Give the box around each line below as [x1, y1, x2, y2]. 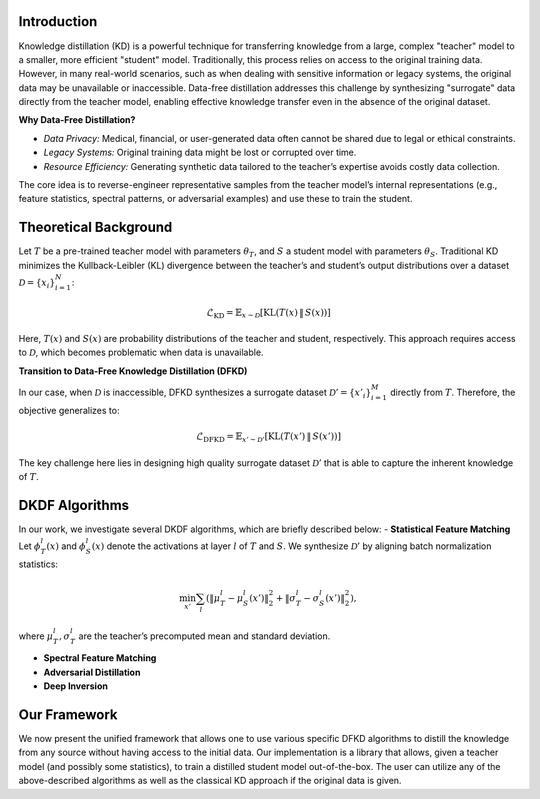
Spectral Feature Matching [43, 652, 157, 664]
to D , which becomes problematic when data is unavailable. [18, 346, 264, 359]
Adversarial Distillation [43, 666, 141, 678]
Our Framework [18, 706, 119, 723]
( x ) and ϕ [46, 540, 87, 552]
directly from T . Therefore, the [390, 386, 516, 399]
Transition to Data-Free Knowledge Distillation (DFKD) [18, 365, 248, 377]
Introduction [18, 13, 98, 30]
